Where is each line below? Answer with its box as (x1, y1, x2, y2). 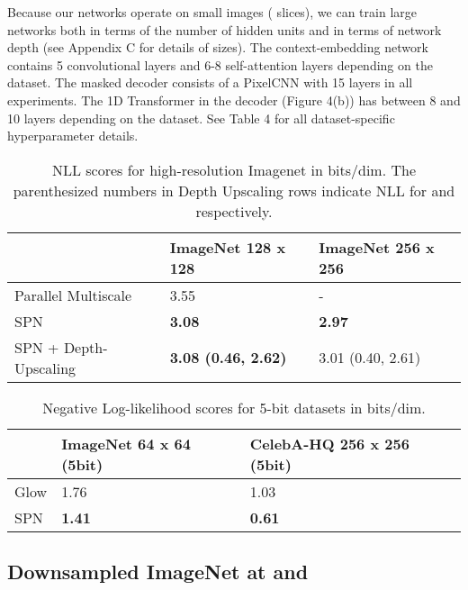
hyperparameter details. (7, 126, 139, 145)
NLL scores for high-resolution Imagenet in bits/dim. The (51, 159, 417, 180)
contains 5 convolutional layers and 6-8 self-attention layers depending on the (7, 55, 433, 74)
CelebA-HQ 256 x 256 (249, 432, 409, 454)
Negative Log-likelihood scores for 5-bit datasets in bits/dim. (42, 396, 426, 418)
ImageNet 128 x (169, 236, 286, 258)
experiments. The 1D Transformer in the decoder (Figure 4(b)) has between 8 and (7, 90, 461, 109)
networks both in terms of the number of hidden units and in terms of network (7, 20, 442, 39)
